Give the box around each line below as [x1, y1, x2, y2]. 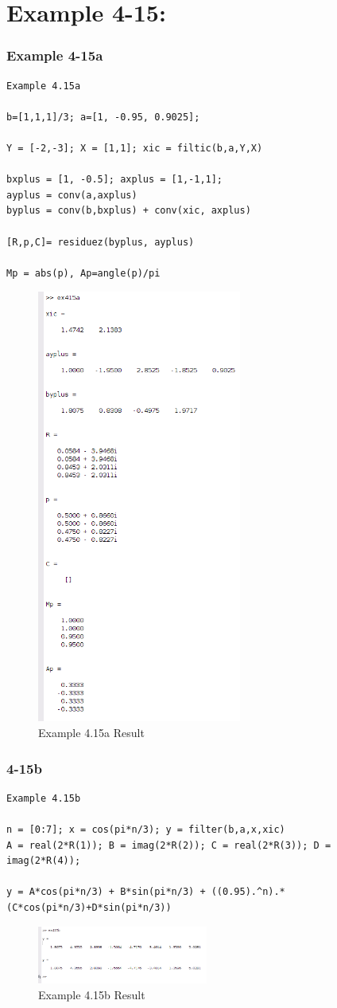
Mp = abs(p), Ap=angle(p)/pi [6, 267, 161, 279]
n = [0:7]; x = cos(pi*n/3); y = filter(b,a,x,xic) [6, 824, 285, 836]
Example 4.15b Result [38, 986, 145, 1002]
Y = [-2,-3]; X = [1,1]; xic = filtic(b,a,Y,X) [6, 142, 263, 154]
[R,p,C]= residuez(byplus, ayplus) [6, 236, 195, 248]
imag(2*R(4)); [6, 855, 81, 867]
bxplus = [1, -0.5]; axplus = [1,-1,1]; [6, 174, 223, 186]
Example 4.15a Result [38, 724, 145, 741]
